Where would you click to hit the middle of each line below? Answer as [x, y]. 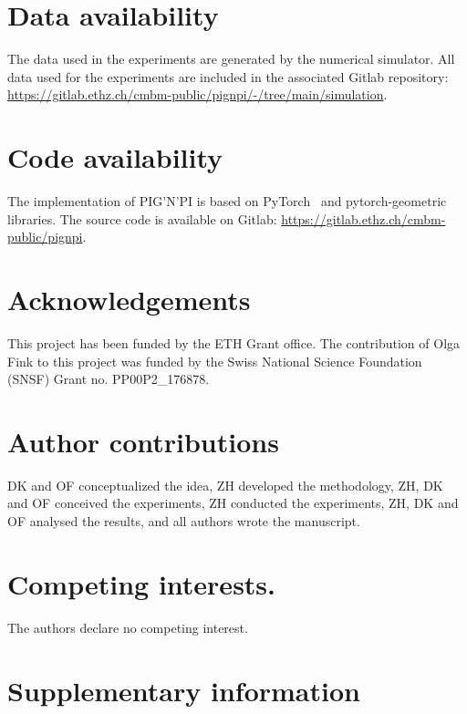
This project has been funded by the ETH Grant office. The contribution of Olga [234, 342]
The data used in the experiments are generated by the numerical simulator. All [231, 59]
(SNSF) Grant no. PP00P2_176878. [109, 379]
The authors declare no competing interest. [128, 627]
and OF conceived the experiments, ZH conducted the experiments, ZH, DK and [233, 503]
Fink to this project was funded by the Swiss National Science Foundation [215, 361]
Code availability [115, 157]
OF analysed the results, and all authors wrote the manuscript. [184, 521]
